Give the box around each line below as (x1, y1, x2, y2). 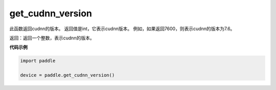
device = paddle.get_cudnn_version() (20, 72, 115, 78)
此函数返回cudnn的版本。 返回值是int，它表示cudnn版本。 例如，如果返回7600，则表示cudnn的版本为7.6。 (9, 26, 235, 32)
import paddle (20, 58, 56, 64)
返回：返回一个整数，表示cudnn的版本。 (9, 35, 95, 41)
